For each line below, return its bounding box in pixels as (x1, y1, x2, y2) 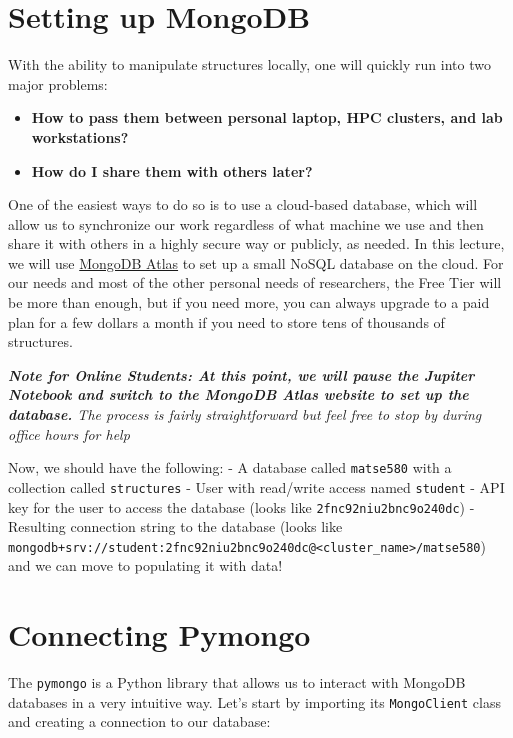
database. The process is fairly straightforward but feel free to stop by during (8, 404, 482, 425)
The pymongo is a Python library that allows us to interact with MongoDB (8, 672, 466, 693)
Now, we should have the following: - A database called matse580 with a (8, 457, 452, 478)
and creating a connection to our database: (8, 711, 271, 732)
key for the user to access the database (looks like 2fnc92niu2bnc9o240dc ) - (8, 496, 475, 517)
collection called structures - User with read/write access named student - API (8, 476, 505, 497)
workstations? (31, 126, 129, 147)
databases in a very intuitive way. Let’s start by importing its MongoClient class (8, 691, 501, 712)
